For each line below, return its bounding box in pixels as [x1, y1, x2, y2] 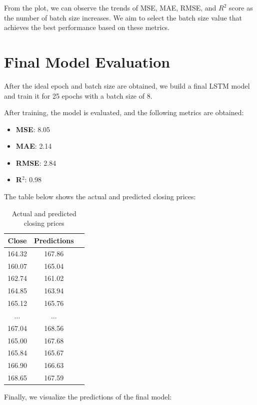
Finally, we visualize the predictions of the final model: [4, 391, 172, 402]
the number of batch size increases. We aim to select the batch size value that [4, 12, 242, 23]
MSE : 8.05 [15, 124, 50, 134]
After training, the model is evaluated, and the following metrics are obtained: [4, 107, 244, 118]
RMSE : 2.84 [15, 157, 56, 168]
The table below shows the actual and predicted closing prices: [4, 191, 196, 202]
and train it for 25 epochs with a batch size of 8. [4, 90, 152, 101]
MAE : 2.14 [15, 141, 52, 151]
